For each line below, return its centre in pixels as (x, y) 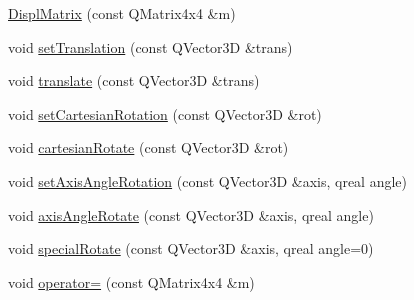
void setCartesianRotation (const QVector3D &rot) (165, 113)
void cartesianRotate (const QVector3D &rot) (148, 147)
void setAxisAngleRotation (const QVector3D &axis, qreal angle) (208, 180)
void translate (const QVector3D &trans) (134, 80)
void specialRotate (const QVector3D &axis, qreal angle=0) (191, 248)
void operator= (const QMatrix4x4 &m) (131, 281)
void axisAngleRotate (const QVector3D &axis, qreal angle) (191, 214)
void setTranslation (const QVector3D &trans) (150, 46)
